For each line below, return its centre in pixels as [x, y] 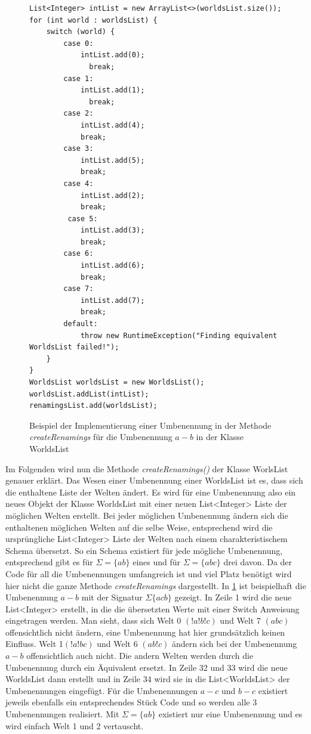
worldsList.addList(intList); [89, 394]
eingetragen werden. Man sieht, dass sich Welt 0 [93, 620]
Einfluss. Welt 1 [34, 644]
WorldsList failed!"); [74, 347]
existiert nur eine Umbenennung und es [230, 714]
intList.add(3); [113, 230]
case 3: [78, 149]
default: [81, 324]
